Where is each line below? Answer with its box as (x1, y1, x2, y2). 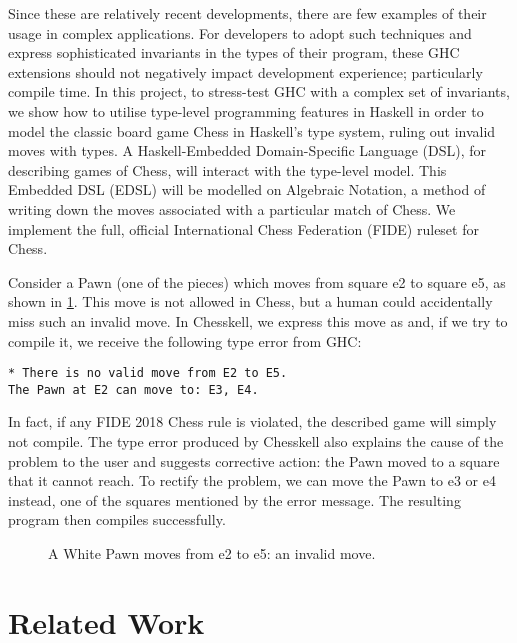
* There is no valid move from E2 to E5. (8, 366, 288, 381)
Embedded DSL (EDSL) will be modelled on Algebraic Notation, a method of (8, 179, 486, 200)
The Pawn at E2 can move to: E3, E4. (8, 382, 259, 397)
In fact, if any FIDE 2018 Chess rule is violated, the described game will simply (8, 411, 497, 432)
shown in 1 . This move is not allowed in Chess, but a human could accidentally (8, 291, 493, 312)
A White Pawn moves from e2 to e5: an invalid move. (48, 542, 376, 563)
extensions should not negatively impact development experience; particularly (8, 61, 483, 82)
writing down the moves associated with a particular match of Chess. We (8, 198, 456, 219)
